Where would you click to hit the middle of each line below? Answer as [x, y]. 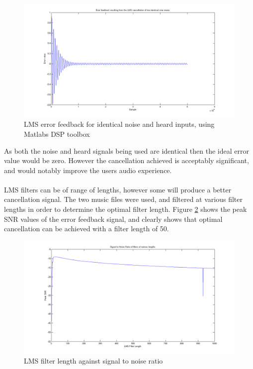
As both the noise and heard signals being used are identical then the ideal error [126, 150]
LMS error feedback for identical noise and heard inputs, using [119, 124]
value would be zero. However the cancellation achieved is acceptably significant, [126, 160]
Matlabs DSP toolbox [57, 134]
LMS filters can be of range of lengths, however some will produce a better [118, 189]
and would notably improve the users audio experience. [88, 170]
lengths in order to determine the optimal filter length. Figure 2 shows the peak [126, 209]
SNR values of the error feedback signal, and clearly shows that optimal [113, 219]
